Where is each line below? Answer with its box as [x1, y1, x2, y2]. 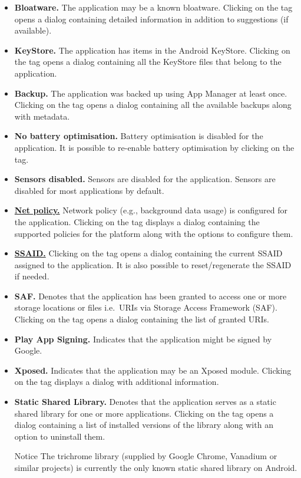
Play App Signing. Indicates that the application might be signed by [14, 332, 272, 345]
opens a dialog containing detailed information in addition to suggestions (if [14, 12, 289, 25]
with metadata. [14, 110, 70, 122]
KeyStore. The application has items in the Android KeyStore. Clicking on [14, 44, 290, 56]
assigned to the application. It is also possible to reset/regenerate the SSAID [14, 258, 292, 271]
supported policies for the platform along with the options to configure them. [14, 227, 293, 239]
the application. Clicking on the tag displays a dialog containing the [14, 215, 260, 228]
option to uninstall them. [14, 430, 105, 442]
